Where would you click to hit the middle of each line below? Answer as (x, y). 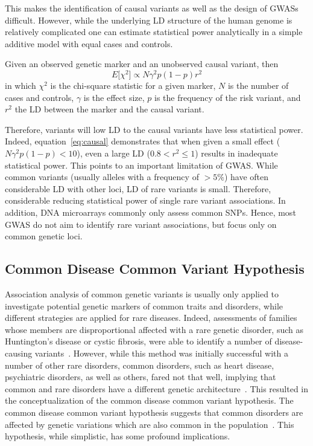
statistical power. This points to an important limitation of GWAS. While (141, 165)
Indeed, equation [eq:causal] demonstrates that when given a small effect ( (143, 141)
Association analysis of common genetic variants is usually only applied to (142, 293)
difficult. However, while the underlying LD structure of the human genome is (149, 20)
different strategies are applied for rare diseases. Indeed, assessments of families (151, 318)
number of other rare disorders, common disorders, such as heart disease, (140, 365)
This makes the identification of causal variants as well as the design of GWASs (152, 8)
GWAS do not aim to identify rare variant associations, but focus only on (141, 224)
